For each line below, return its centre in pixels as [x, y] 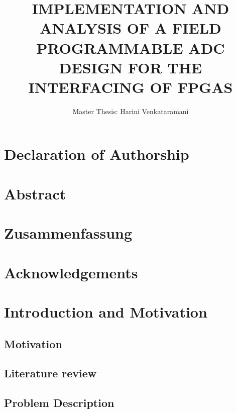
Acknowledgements [71, 272]
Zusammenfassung [68, 233]
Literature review [50, 373]
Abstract [35, 193]
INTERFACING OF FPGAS [131, 87]
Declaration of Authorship [97, 154]
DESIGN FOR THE [131, 67]
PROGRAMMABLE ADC [131, 47]
